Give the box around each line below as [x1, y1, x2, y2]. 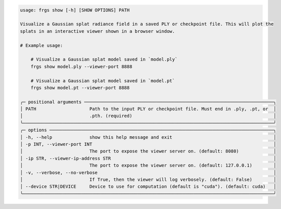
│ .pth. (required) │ [20, 113, 276, 119]
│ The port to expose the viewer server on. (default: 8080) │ [20, 148, 276, 154]
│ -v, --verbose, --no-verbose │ [20, 170, 276, 175]
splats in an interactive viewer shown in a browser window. [20, 28, 175, 34]
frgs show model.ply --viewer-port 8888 [30, 64, 133, 69]
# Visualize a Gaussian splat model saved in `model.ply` [30, 57, 178, 63]
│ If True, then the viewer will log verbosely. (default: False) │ [20, 177, 276, 182]
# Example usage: [20, 42, 63, 48]
